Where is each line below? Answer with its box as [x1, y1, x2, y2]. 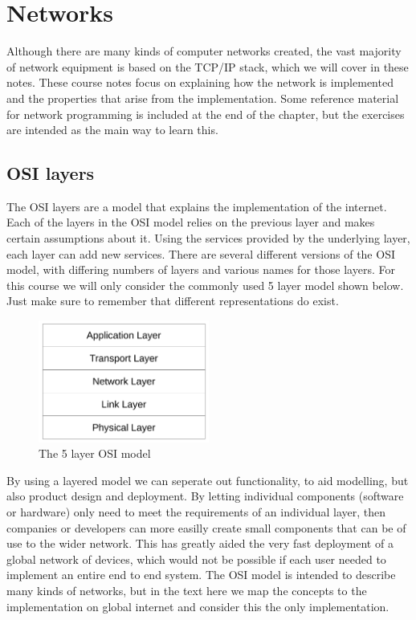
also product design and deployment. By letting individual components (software [6, 487, 404, 504]
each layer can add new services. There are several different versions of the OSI [6, 245, 395, 262]
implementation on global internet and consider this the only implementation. [6, 598, 389, 614]
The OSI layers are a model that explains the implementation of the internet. [6, 198, 387, 214]
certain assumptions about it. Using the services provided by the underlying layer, [6, 230, 410, 247]
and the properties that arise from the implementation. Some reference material [6, 89, 399, 106]
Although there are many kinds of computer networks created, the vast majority [6, 43, 402, 59]
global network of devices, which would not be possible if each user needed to [6, 550, 386, 567]
